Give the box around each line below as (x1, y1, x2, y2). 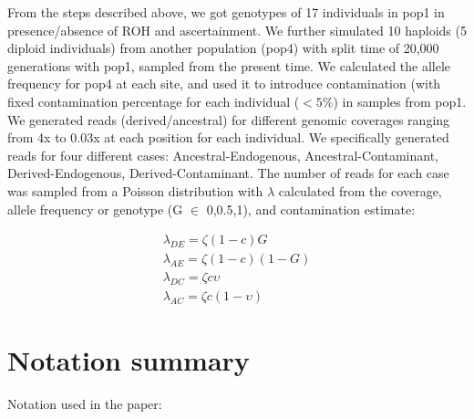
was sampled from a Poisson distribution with (7, 181, 263, 200)
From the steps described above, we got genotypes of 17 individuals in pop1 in (7, 3, 445, 21)
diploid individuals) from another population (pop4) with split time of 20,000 (7, 38, 439, 58)
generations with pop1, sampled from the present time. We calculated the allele (7, 56, 451, 75)
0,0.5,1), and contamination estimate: (206, 199, 416, 218)
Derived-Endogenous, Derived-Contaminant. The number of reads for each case (7, 163, 449, 183)
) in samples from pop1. (333, 91, 467, 110)
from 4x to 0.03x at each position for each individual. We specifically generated (7, 128, 449, 147)
